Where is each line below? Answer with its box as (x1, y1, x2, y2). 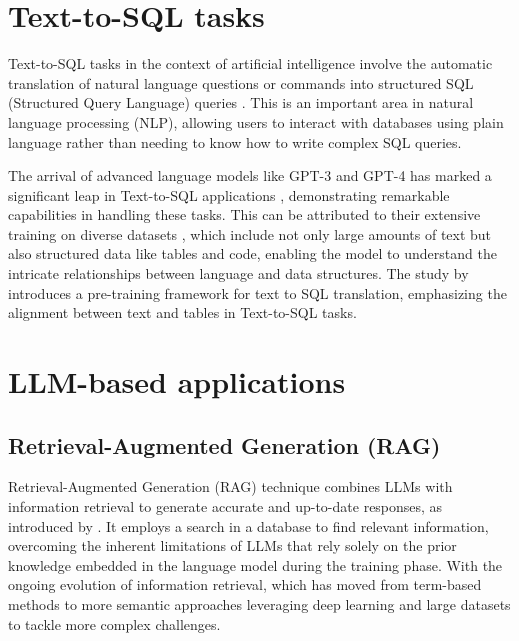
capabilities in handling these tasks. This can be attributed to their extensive (8, 204, 481, 225)
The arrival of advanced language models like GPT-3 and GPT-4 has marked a (8, 165, 492, 186)
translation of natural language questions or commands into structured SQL (8, 72, 474, 93)
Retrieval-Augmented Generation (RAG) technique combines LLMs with (8, 476, 453, 497)
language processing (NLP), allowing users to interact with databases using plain (8, 111, 504, 132)
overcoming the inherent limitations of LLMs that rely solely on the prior (8, 535, 457, 556)
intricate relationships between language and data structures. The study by (8, 263, 469, 284)
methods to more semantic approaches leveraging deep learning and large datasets (8, 593, 511, 614)
